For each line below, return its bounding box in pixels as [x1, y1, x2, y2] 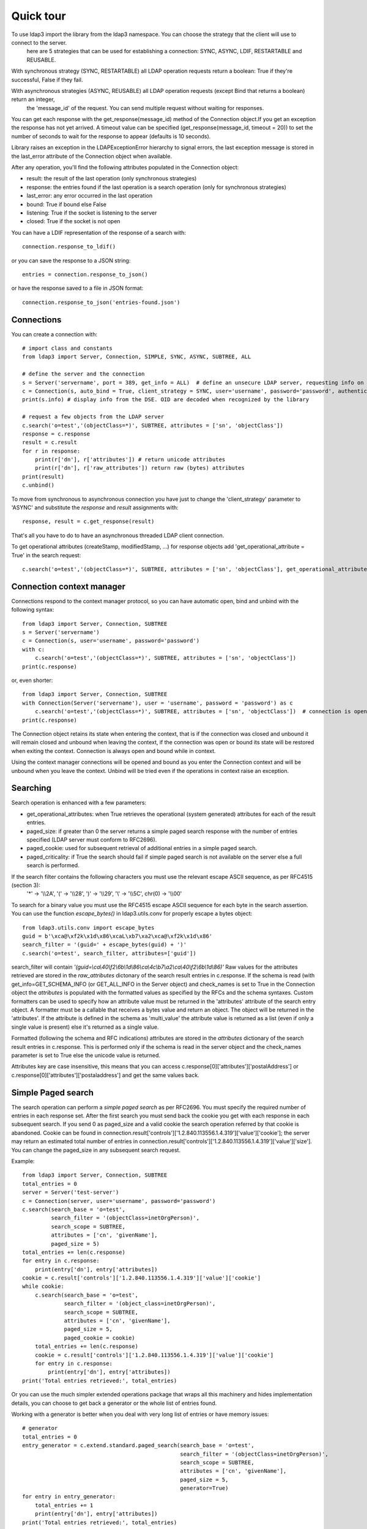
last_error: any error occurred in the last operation [26, 192, 153, 199]
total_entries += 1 [34, 1501, 94, 1509]
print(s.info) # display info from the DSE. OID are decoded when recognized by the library [22, 396, 310, 403]
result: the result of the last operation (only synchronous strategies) [26, 175, 197, 182]
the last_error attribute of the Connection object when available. [11, 152, 172, 160]
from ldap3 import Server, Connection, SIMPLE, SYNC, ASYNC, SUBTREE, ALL [22, 354, 251, 360]
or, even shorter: [11, 676, 53, 684]
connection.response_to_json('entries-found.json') [22, 298, 180, 306]
